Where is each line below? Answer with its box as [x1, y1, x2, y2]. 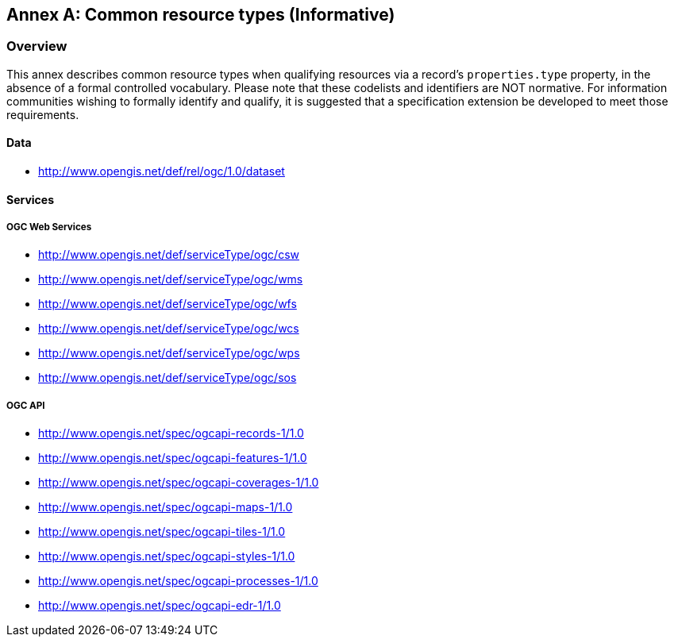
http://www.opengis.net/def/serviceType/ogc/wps [38, 346, 300, 360]
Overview [6, 38, 67, 55]
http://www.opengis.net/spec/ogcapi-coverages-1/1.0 [38, 476, 319, 490]
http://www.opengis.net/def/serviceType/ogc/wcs [38, 321, 299, 336]
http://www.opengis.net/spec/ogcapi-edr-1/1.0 [38, 599, 281, 613]
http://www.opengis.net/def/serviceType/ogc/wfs [38, 297, 297, 311]
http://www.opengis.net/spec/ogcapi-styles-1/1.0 [38, 549, 295, 564]
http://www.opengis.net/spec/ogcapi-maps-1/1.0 [38, 500, 293, 514]
